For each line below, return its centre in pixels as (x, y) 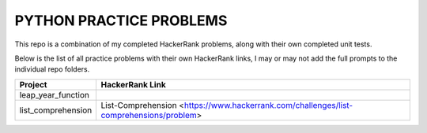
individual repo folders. (52, 69)
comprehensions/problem (149, 115)
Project (33, 84)
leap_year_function (55, 94)
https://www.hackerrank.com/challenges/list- (268, 105)
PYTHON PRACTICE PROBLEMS (121, 20)
